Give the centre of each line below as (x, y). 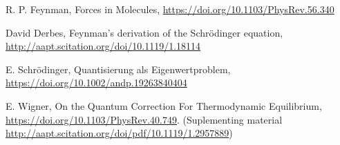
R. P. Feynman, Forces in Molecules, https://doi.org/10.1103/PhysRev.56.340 (170, 9)
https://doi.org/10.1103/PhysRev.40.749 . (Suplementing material (144, 119)
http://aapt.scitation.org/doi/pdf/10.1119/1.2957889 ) (119, 133)
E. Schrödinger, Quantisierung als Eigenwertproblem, (118, 69)
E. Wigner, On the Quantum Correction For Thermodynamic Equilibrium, (164, 105)
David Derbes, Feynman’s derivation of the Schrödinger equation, (144, 32)
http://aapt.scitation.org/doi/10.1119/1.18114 (103, 46)
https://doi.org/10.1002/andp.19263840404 (96, 83)
